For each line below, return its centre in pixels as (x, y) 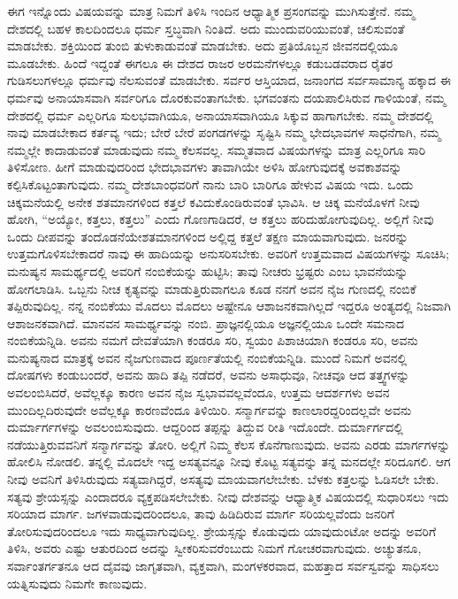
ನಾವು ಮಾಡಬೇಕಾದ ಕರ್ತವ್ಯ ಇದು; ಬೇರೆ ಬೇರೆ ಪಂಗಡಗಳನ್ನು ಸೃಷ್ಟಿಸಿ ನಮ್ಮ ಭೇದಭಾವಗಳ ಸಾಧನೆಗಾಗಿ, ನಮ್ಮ (224, 132)
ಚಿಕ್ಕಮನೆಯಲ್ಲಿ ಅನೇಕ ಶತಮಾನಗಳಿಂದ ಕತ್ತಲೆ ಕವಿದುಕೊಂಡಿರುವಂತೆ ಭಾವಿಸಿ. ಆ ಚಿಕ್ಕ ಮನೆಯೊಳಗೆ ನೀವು (214, 201)
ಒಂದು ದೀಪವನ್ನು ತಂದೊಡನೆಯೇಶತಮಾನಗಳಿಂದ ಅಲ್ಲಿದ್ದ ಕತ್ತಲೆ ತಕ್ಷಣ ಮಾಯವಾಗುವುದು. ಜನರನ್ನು (208, 236)
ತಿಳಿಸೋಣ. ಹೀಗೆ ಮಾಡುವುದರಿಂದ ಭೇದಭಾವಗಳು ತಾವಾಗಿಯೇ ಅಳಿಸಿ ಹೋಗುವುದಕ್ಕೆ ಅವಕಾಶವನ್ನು (205, 167)
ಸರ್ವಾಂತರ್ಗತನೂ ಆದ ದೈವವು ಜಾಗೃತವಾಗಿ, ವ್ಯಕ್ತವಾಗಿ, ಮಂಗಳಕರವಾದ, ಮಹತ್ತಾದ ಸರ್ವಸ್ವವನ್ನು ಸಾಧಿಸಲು (223, 565)
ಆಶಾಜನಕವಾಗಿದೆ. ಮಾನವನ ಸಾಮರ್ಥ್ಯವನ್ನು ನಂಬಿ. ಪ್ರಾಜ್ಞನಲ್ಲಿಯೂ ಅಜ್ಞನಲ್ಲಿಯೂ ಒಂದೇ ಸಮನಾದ (206, 323)
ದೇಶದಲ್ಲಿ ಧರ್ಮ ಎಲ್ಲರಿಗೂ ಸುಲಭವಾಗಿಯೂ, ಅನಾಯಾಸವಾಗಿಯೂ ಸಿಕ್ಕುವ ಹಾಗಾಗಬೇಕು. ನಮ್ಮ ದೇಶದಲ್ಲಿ (221, 115)
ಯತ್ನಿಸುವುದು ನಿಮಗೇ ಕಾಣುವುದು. (77, 583)
